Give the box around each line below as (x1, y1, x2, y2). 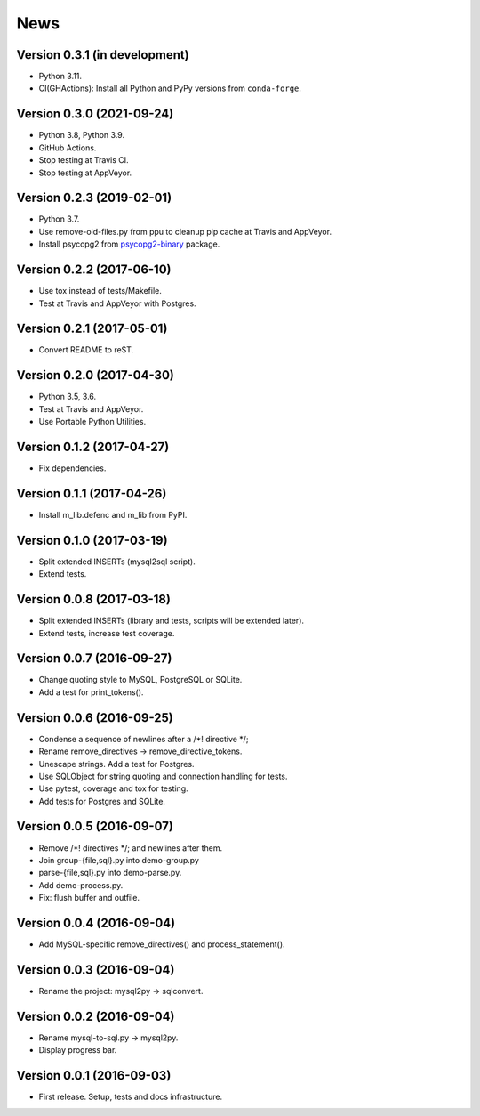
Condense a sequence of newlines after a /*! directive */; (38, 733, 249, 744)
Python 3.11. (38, 71, 83, 82)
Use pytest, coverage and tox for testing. (38, 783, 188, 794)
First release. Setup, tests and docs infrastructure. (38, 1091, 222, 1103)
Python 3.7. (38, 214, 80, 224)
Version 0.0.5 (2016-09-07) (16, 819, 173, 834)
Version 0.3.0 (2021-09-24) (16, 107, 174, 122)
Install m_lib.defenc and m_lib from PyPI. (38, 509, 188, 520)
